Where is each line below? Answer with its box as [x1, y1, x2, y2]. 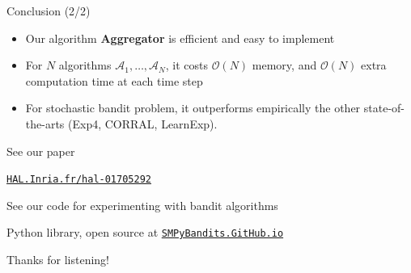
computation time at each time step [25, 72, 203, 89]
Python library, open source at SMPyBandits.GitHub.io [6, 224, 284, 241]
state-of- [363, 99, 405, 116]
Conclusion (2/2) [6, 2, 91, 19]
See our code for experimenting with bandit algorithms [6, 196, 278, 213]
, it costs [165, 57, 208, 73]
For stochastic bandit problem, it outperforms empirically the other [25, 99, 361, 116]
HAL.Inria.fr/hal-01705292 [6, 174, 151, 186]
